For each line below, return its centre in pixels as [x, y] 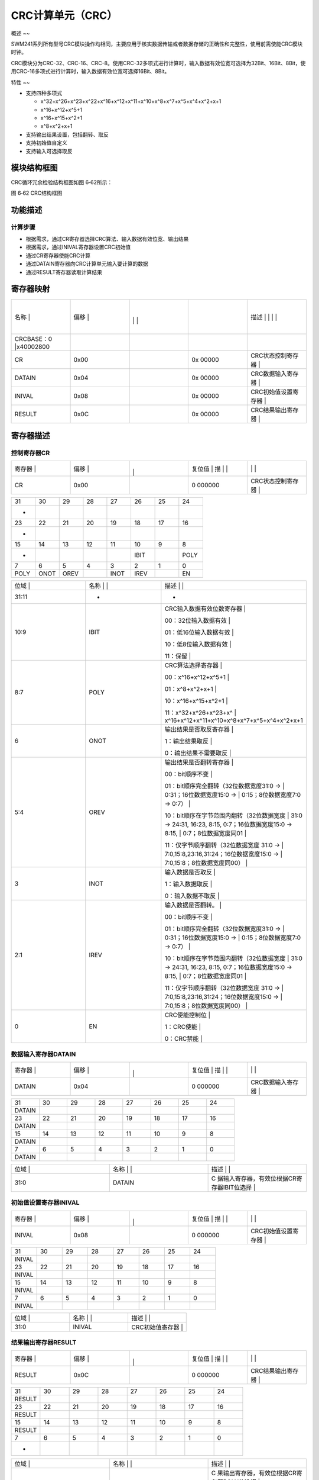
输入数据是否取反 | [190, 872]
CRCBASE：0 [33, 339]
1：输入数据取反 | [188, 884]
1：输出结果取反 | [188, 741]
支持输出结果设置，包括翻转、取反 [67, 134]
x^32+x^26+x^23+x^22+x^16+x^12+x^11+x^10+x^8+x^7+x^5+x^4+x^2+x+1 [131, 101]
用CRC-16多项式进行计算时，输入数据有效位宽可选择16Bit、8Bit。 [90, 72]
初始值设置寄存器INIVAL [45, 1203]
